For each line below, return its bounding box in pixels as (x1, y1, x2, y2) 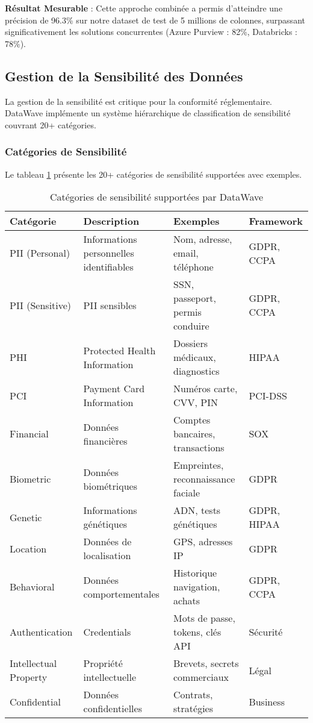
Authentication (10, 625, 73, 639)
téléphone (173, 260, 214, 274)
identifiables (83, 260, 134, 274)
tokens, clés (173, 625, 222, 639)
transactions (173, 440, 225, 455)
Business (249, 694, 285, 709)
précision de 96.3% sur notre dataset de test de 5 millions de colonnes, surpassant (5, 13, 305, 26)
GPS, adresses (173, 534, 233, 549)
